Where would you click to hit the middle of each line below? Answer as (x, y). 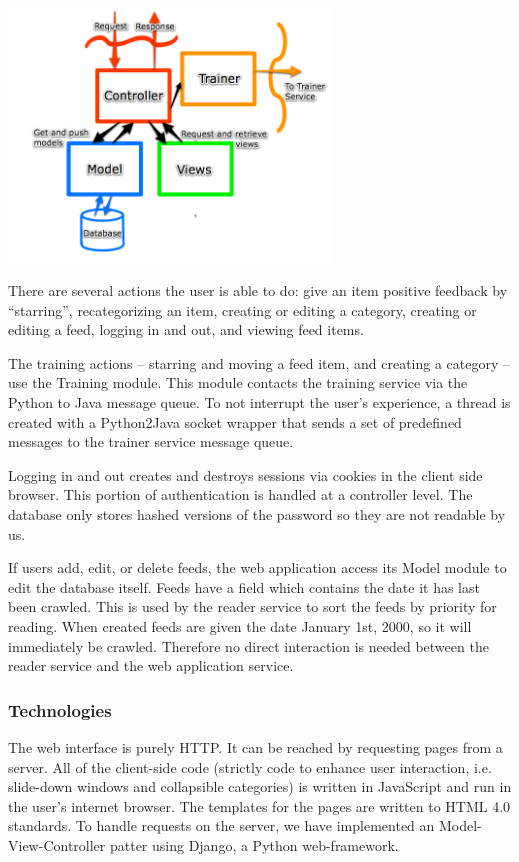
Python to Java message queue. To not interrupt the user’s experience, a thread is (259, 402)
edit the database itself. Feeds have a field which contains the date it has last (244, 586)
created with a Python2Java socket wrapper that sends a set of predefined (235, 421)
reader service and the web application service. (151, 665)
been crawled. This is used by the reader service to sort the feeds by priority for (252, 606)
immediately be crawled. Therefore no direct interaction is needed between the (248, 645)
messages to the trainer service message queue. (151, 441)
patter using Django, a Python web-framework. (254, 844)
